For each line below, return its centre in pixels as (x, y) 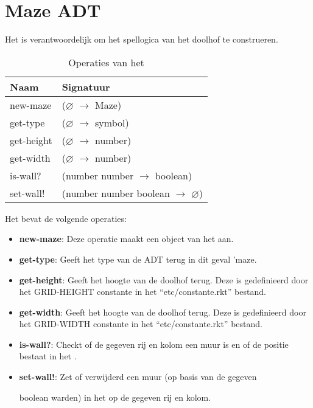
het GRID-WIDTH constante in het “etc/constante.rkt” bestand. (141, 324)
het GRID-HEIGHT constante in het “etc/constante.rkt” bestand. (142, 292)
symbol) (112, 122)
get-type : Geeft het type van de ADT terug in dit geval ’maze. (138, 259)
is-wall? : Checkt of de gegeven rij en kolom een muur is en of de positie (154, 344)
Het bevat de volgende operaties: (66, 218)
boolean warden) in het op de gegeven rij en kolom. (115, 397)
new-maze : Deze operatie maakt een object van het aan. (126, 239)
